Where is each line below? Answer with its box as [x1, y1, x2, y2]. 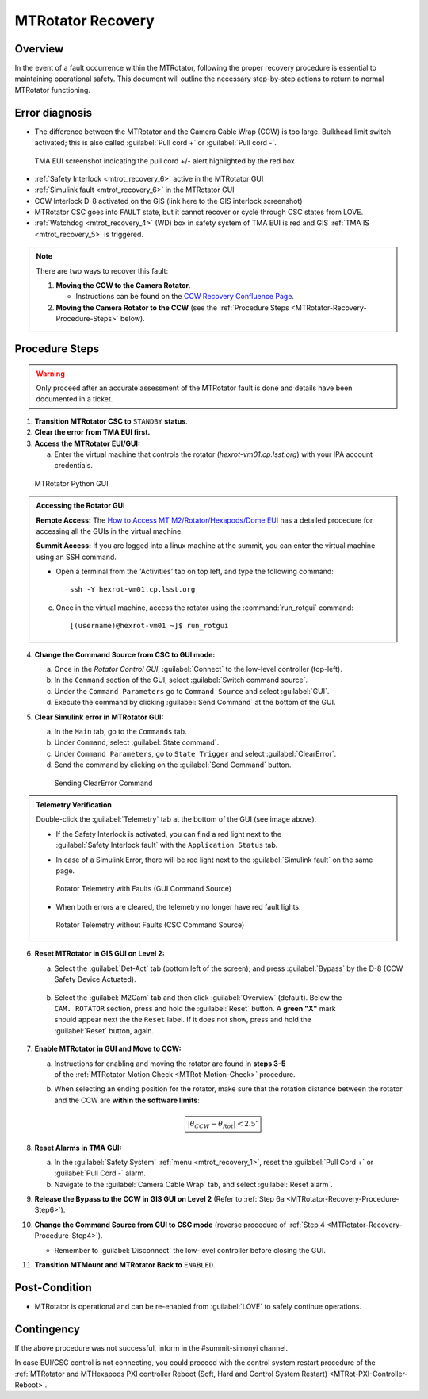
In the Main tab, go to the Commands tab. [54, 726, 187, 736]
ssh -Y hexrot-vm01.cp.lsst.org [70, 585, 196, 594]
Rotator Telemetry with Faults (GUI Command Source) [55, 884, 232, 894]
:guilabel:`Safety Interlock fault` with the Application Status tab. [55, 841, 278, 850]
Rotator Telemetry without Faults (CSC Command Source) [55, 920, 245, 929]
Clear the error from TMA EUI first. [34, 427, 151, 437]
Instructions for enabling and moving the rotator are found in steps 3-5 [54, 1059, 286, 1068]
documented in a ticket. [36, 394, 113, 404]
